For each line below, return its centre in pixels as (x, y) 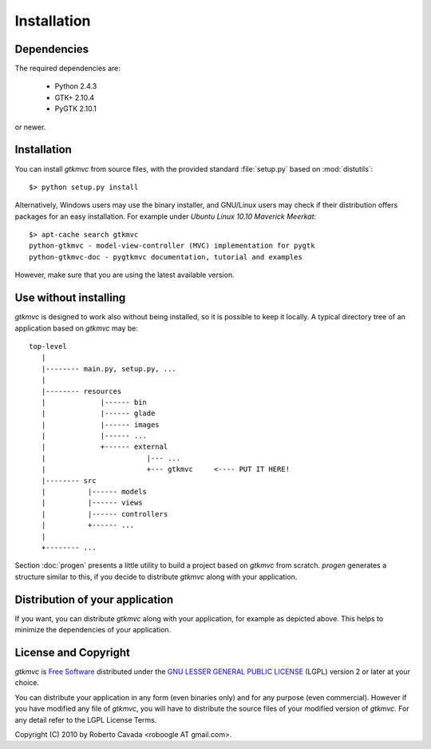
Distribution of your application (94, 599)
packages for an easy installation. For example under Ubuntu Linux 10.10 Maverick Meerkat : (166, 216)
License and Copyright (73, 652)
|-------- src (69, 480)
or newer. (30, 127)
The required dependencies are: (68, 69)
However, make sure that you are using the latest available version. (125, 275)
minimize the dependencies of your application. (93, 630)
